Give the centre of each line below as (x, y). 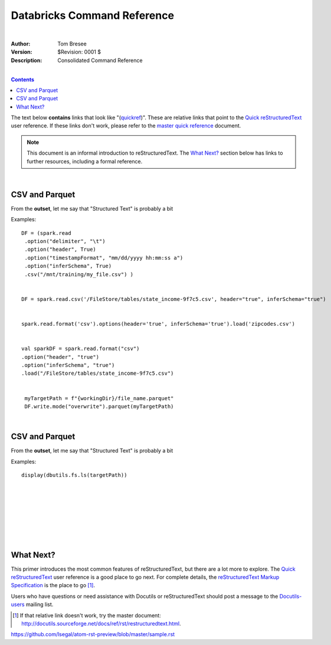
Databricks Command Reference (92, 15)
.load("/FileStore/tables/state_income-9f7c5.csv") (98, 374)
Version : (22, 52)
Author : (21, 44)
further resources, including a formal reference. (85, 161)
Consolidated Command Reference (100, 60)
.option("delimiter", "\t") (65, 241)
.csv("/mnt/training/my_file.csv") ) (79, 274)
